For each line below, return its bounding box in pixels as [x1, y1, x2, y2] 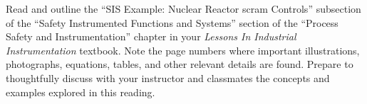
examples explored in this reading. [6, 84, 155, 99]
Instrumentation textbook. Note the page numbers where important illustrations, [6, 42, 360, 57]
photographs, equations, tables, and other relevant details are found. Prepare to [6, 57, 353, 71]
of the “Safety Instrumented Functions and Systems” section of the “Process [6, 15, 338, 30]
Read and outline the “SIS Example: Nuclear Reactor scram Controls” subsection [6, 1, 361, 16]
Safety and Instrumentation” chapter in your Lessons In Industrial [6, 29, 296, 44]
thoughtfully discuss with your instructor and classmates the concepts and [6, 70, 330, 85]
